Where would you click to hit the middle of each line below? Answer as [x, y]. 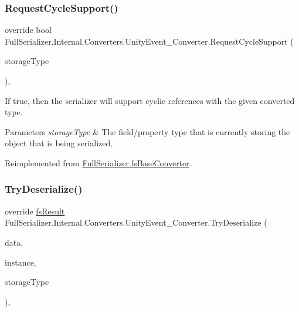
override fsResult [35, 211]
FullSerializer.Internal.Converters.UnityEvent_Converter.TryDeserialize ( [136, 222]
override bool [28, 30]
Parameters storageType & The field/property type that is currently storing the [147, 131]
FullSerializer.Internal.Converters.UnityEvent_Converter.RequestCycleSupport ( [149, 41]
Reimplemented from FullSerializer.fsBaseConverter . [98, 162]
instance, [21, 262]
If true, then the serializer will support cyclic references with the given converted [150, 100]
